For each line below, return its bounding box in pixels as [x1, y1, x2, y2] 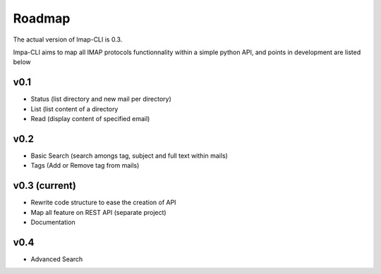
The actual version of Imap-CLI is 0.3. [13, 35, 123, 44]
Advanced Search [30, 254, 83, 263]
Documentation [30, 218, 75, 226]
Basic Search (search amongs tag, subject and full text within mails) [30, 151, 229, 160]
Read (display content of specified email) [30, 115, 150, 123]
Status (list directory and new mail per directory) [30, 95, 172, 104]
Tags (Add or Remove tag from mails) [30, 161, 140, 170]
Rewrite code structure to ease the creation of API [30, 198, 176, 207]
